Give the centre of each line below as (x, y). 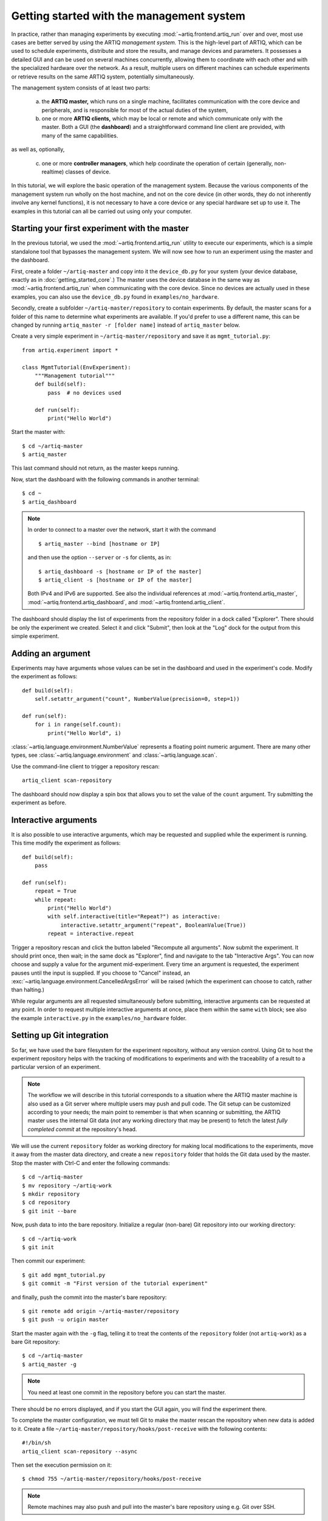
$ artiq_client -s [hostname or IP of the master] (115, 580)
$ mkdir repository (51, 1194)
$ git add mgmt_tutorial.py (64, 1275)
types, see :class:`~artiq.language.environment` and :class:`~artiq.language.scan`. (114, 755)
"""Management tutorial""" (75, 375)
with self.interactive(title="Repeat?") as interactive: (134, 917)
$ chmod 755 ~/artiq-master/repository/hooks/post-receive (112, 1479)
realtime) (53, 172)
